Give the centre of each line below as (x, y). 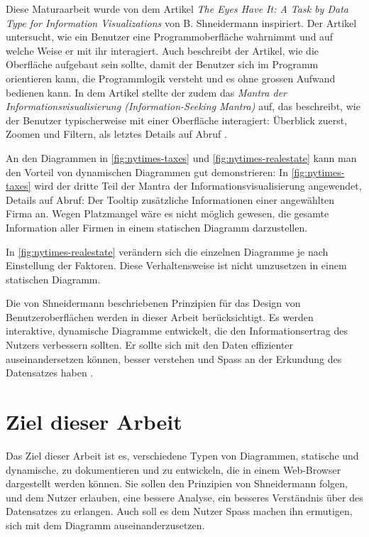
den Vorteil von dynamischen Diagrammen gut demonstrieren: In (147, 172)
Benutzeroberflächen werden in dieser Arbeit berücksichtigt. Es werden (160, 316)
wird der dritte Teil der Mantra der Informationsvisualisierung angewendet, (198, 186)
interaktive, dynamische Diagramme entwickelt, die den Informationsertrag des (177, 331)
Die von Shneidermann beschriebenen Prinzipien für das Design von (153, 303)
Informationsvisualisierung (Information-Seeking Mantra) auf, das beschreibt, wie (183, 106)
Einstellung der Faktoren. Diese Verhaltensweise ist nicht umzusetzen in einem (176, 265)
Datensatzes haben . (50, 373)
